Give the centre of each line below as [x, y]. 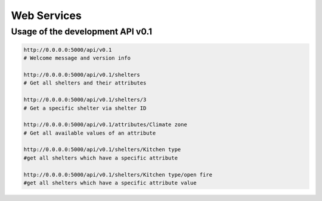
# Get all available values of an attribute [90, 133]
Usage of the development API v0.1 [81, 32]
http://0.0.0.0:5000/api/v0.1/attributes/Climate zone [105, 125]
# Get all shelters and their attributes [85, 83]
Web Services [46, 15]
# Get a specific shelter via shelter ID [85, 108]
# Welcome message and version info [77, 58]
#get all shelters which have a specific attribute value [110, 183]
